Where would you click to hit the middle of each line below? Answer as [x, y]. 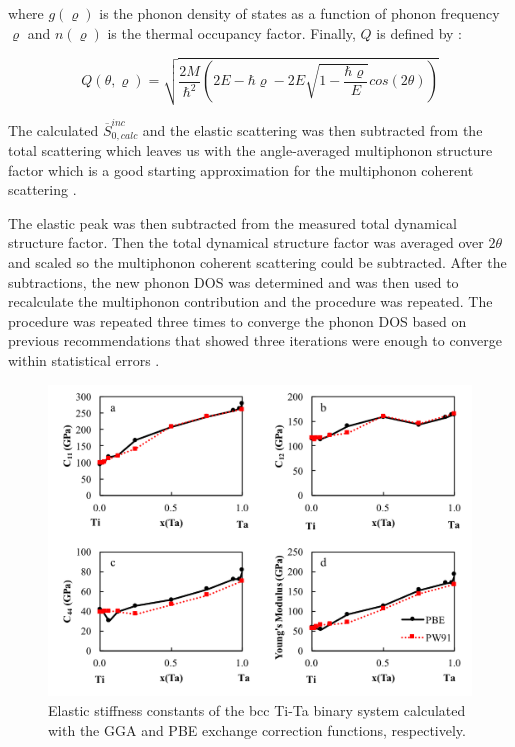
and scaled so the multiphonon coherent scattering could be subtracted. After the [257, 262]
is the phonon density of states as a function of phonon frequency [299, 13]
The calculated [53, 129]
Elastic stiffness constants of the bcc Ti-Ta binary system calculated [257, 709]
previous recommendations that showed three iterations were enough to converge [255, 340]
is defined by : [419, 32]
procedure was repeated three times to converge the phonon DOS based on [237, 320]
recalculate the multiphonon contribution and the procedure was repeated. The [250, 301]
